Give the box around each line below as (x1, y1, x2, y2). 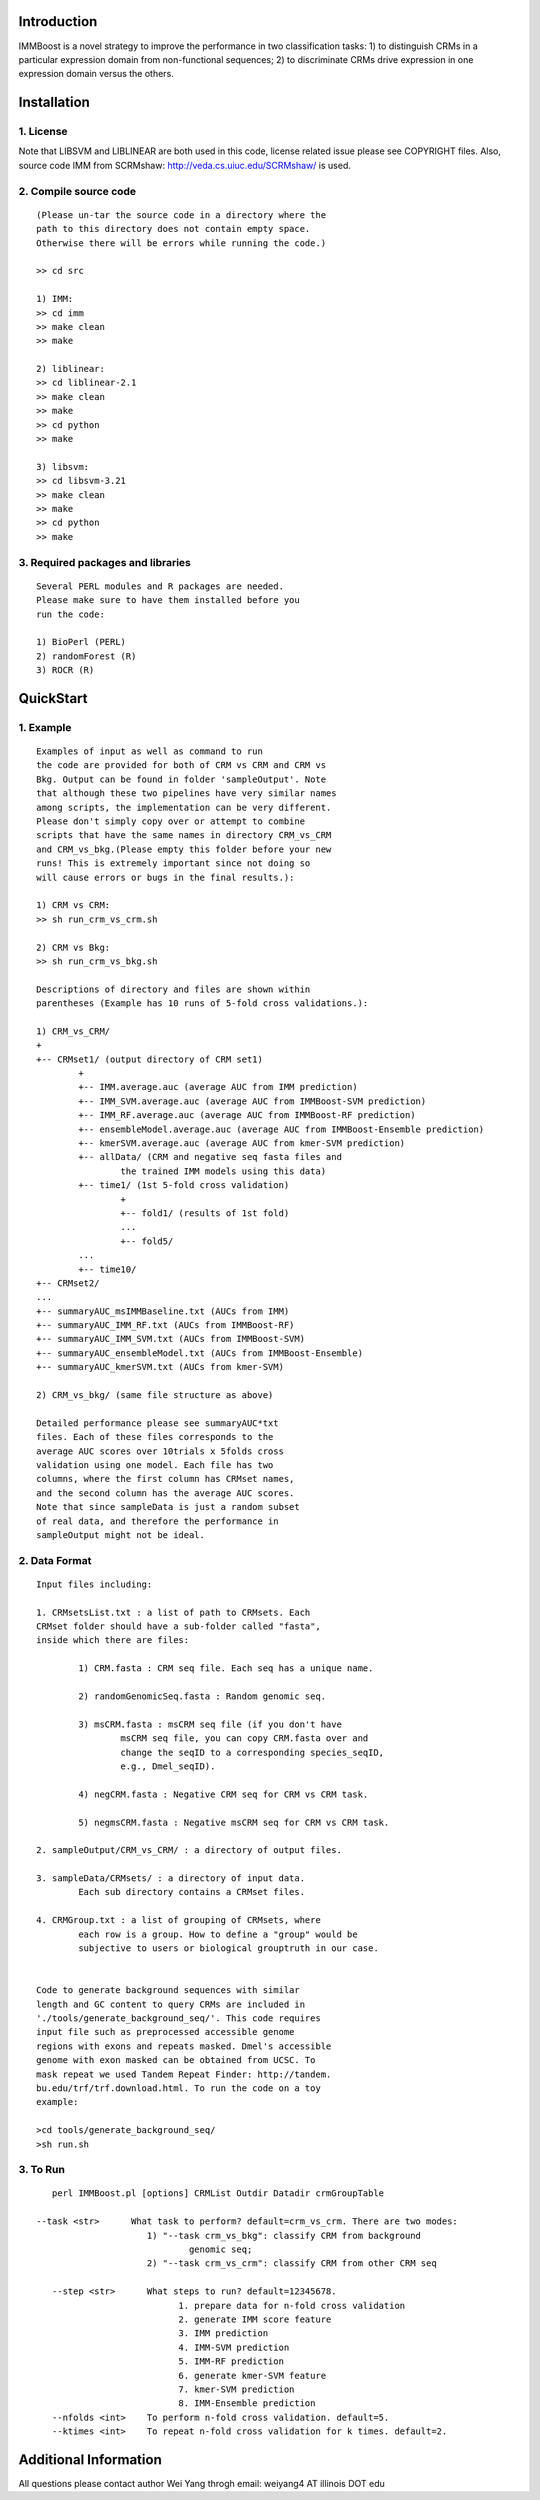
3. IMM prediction (178, 2328, 269, 2339)
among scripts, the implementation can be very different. (36, 801, 332, 813)
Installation (18, 94, 90, 111)
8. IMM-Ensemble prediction (178, 2398, 316, 2409)
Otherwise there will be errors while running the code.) (36, 237, 327, 249)
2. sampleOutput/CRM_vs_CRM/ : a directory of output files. (36, 1845, 342, 1856)
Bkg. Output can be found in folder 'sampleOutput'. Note (36, 773, 327, 785)
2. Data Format (18, 1553, 92, 1567)
